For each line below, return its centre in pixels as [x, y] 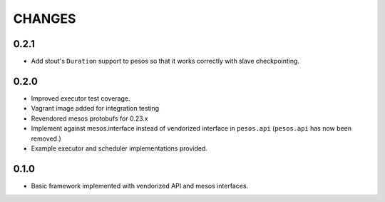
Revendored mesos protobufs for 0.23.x [90, 118]
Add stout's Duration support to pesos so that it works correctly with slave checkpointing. [165, 61]
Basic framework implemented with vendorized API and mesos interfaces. [140, 186]
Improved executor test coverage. [81, 98]
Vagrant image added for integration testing [95, 108]
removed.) [46, 138]
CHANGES [45, 19]
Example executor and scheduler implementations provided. [119, 148]
